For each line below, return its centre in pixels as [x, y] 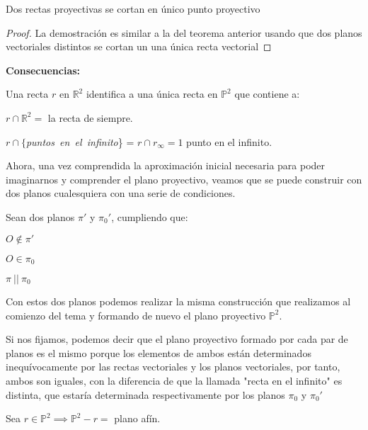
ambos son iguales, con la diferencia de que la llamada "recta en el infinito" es [174, 380]
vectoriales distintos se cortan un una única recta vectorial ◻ [139, 46]
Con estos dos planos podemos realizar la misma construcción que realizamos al [178, 301]
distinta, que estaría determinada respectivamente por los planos [145, 394]
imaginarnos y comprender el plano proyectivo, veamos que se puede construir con [184, 179]
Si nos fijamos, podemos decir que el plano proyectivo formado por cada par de [177, 339]
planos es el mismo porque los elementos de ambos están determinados [159, 352]
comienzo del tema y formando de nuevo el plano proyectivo [136, 315]
